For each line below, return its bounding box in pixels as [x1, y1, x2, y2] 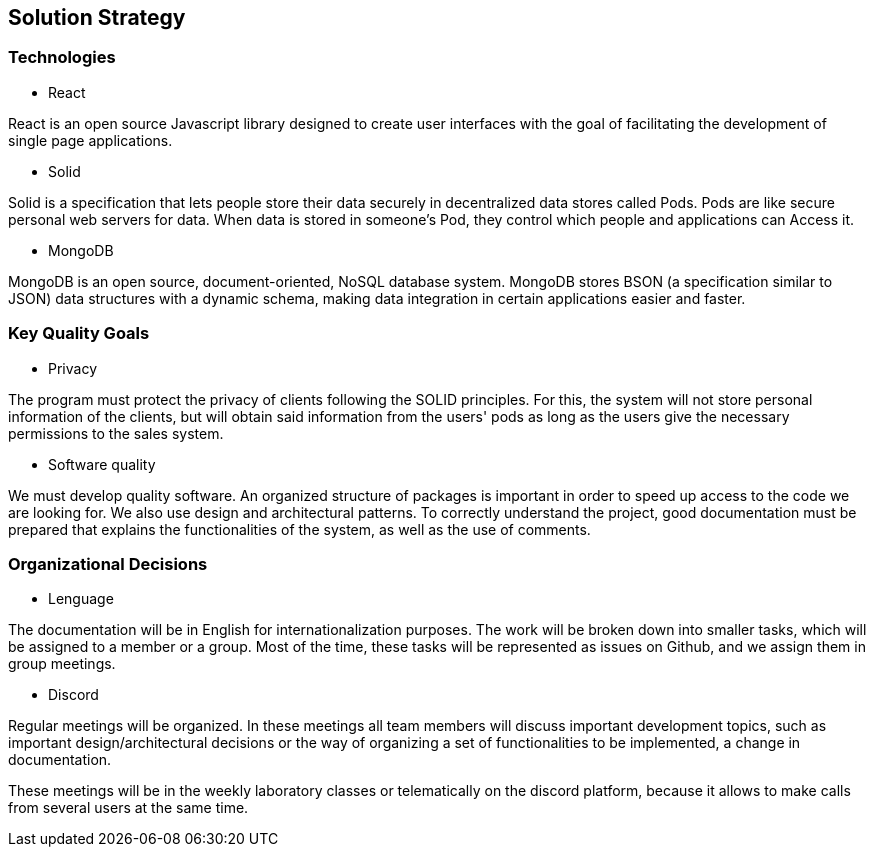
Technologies [8, 47, 116, 68]
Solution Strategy [8, 5, 186, 30]
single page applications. [8, 131, 173, 149]
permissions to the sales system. [8, 424, 224, 442]
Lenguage [48, 590, 114, 608]
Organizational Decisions [8, 553, 208, 574]
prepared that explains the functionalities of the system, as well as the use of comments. [8, 520, 591, 538]
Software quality [48, 455, 156, 473]
